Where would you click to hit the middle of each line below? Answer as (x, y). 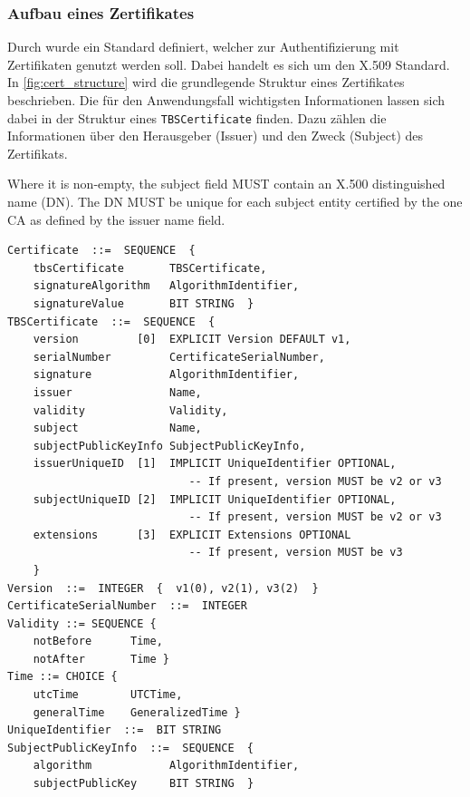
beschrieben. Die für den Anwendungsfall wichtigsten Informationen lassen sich (226, 100)
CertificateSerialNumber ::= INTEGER (127, 606)
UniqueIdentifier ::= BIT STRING (115, 730)
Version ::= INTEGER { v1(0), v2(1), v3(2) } (163, 588)
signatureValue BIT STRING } (144, 304)
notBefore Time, (98, 641)
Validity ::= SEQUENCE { (82, 623)
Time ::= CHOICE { (62, 677)
